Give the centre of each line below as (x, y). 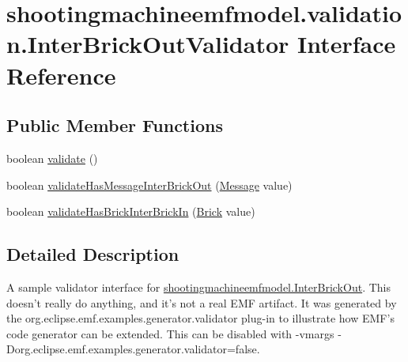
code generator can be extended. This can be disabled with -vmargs (170, 333)
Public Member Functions (115, 125)
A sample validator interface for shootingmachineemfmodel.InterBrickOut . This (198, 287)
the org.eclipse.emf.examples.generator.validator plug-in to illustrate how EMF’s (200, 318)
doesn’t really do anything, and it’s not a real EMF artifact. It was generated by (202, 302)
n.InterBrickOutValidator (148, 44)
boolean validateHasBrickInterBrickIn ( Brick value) (131, 211)
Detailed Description (93, 254)
